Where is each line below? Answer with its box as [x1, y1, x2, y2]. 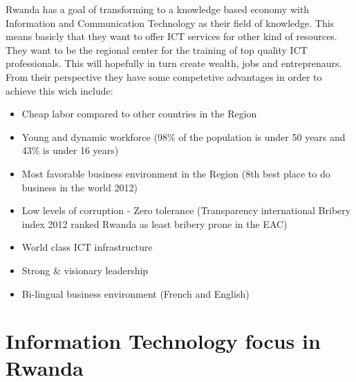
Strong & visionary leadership [21, 262, 149, 277]
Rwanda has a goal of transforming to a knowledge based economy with [6, 2, 310, 16]
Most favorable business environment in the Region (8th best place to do [21, 166, 330, 180]
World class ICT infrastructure [21, 240, 153, 254]
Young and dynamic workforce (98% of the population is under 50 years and [21, 129, 346, 144]
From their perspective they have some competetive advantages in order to [6, 69, 322, 84]
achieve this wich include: [6, 83, 113, 97]
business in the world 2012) [21, 180, 138, 194]
